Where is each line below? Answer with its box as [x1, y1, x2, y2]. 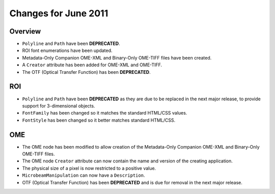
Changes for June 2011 [9, 8, 108, 19]
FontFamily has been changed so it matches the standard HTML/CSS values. [22, 110, 187, 116]
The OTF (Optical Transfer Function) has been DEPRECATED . [22, 69, 151, 75]
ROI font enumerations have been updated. [22, 47, 113, 53]
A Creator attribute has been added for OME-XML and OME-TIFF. [22, 62, 162, 68]
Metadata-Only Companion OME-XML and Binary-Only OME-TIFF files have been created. [22, 54, 212, 61]
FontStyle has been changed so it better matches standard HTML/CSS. [22, 117, 176, 123]
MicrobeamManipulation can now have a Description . [22, 172, 145, 178]
